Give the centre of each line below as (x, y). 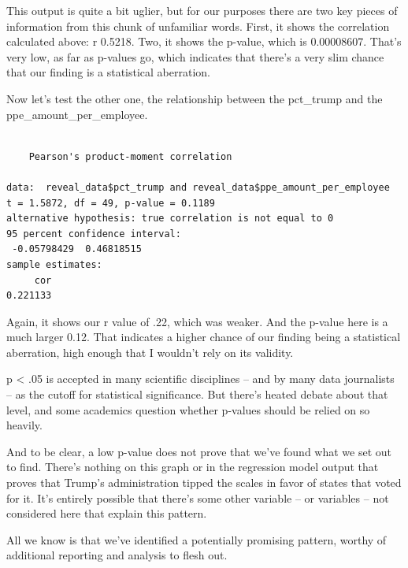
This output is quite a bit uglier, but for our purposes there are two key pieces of (202, 10)
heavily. (24, 425)
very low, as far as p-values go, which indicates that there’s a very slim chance (195, 56)
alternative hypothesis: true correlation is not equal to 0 (170, 219)
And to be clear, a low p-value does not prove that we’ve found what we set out (199, 451)
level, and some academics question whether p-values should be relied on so (188, 409)
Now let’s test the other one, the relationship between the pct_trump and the (195, 98)
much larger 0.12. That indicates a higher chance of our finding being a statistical (204, 337)
